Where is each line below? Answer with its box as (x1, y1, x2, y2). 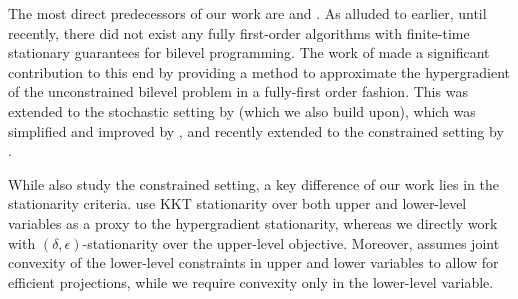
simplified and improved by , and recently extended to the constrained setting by (8, 120, 504, 141)
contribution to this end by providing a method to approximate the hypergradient (8, 61, 511, 82)
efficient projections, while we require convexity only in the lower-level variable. (8, 271, 494, 292)
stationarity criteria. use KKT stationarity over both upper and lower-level (8, 193, 467, 214)
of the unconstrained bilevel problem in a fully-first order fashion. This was (8, 81, 468, 102)
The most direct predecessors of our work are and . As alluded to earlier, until (8, 3, 487, 23)
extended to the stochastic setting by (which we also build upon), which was (8, 100, 476, 121)
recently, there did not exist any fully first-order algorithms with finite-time (8, 22, 470, 43)
